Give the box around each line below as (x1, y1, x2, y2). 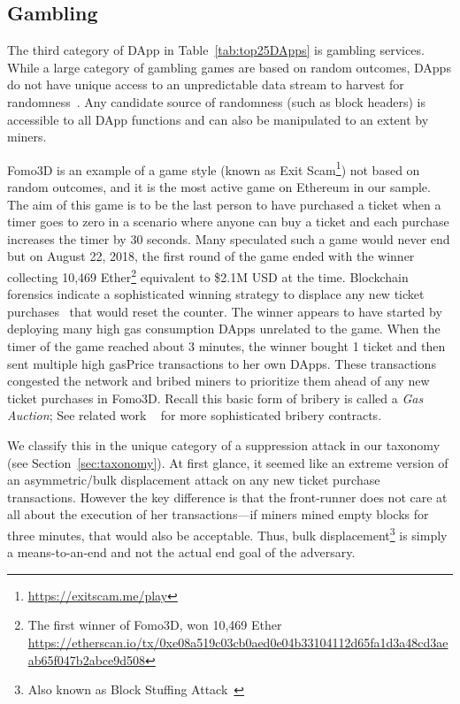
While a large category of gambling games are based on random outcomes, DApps (7, 57, 451, 76)
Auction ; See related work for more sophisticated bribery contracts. (7, 406, 382, 425)
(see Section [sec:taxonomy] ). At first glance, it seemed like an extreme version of (7, 453, 448, 471)
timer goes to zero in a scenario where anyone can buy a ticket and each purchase (7, 212, 449, 231)
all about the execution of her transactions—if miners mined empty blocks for (7, 505, 429, 524)
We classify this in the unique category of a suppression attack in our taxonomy (7, 435, 441, 454)
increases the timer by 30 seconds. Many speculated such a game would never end (7, 229, 450, 248)
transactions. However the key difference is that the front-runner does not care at (7, 487, 448, 506)
